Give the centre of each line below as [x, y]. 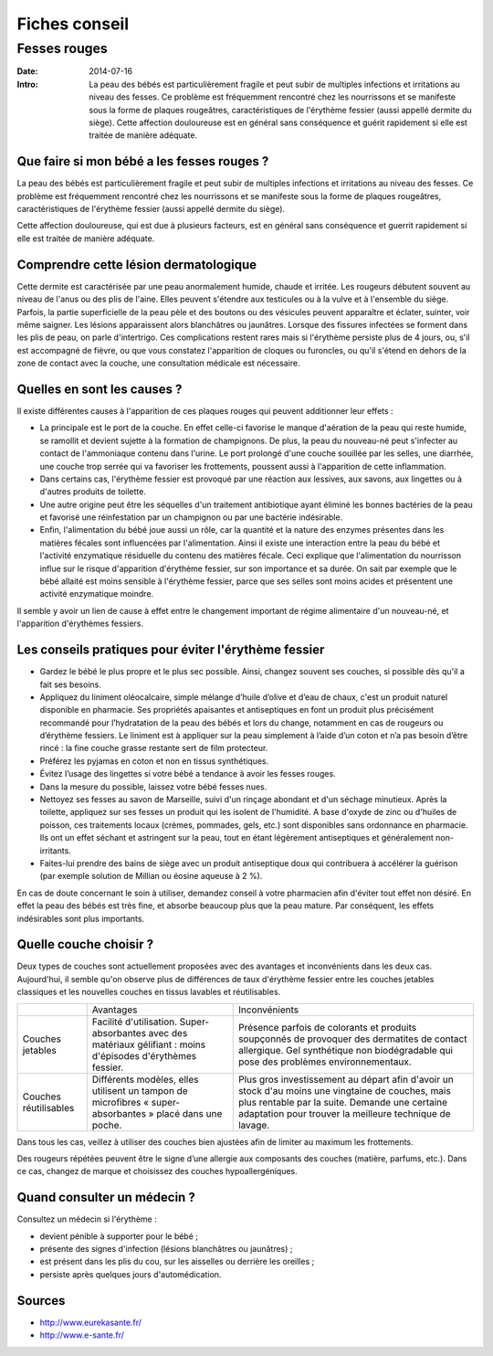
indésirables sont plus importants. [81, 918]
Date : [27, 71]
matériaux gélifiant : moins [149, 1044]
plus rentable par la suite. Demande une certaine [342, 1102]
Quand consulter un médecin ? [106, 1197]
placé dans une [189, 1113]
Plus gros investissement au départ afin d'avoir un [346, 1079]
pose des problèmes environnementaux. [325, 1062]
